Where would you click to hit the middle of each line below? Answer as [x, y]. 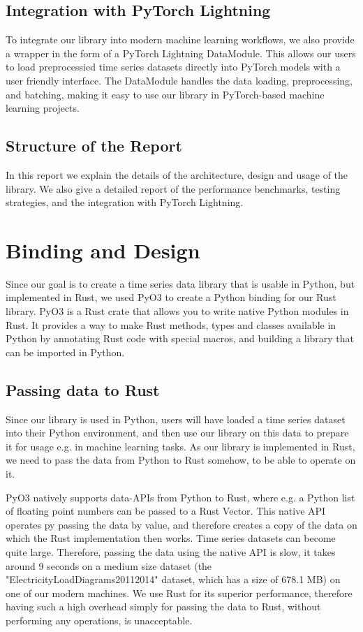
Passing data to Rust [83, 389]
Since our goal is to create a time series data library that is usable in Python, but [180, 283]
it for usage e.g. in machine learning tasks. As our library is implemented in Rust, [180, 446]
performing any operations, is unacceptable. [99, 620]
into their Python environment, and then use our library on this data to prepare [177, 433]
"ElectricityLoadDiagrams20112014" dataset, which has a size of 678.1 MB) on [173, 579]
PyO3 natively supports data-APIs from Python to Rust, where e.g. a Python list [180, 497]
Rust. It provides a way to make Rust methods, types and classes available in [171, 324]
